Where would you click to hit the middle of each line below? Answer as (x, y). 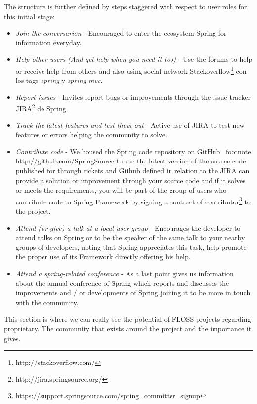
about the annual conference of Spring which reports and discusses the (122, 283)
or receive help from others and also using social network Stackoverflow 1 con (131, 70)
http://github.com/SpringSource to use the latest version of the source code (131, 161)
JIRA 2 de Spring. (42, 108)
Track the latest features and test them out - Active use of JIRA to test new (130, 125)
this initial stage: (29, 16)
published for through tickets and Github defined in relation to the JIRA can (132, 171)
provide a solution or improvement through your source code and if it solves (130, 180)
